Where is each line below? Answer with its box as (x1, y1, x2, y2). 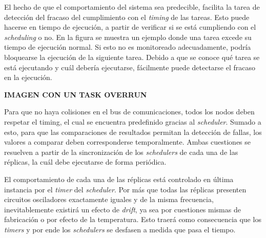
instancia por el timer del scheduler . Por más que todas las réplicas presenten (4, 184, 247, 194)
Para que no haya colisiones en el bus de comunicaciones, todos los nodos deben (4, 106, 255, 117)
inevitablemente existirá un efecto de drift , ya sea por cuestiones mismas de (4, 204, 241, 214)
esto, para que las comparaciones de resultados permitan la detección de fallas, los (4, 126, 262, 137)
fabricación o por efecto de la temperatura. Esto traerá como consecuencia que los (4, 214, 261, 225)
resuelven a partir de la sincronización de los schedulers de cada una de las (4, 146, 238, 157)
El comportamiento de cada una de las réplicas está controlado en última (4, 173, 234, 184)
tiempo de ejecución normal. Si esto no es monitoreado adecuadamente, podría (4, 42, 251, 52)
